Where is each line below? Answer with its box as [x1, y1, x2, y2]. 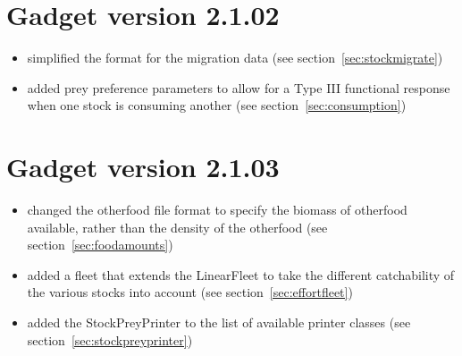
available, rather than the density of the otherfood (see [27, 217, 328, 236]
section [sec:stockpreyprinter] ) [27, 330, 193, 349]
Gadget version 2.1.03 [6, 148, 280, 185]
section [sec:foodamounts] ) [27, 235, 173, 254]
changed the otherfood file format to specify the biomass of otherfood [27, 200, 407, 219]
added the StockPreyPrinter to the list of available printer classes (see [27, 313, 411, 331]
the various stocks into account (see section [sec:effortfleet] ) [27, 283, 353, 301]
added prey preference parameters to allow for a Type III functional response [27, 78, 450, 97]
